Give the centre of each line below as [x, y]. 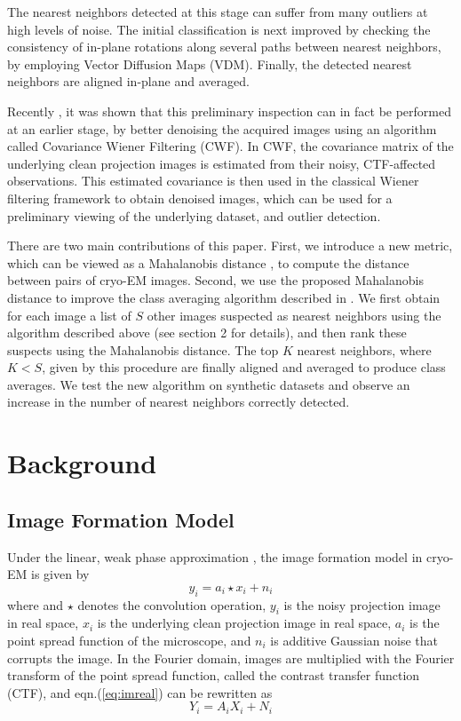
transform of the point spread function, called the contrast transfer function [214, 675]
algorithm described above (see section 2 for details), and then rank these [207, 333]
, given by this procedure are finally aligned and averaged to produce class [244, 367]
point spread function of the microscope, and [129, 641]
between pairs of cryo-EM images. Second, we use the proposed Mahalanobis [215, 280]
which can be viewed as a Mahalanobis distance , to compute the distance [208, 262]
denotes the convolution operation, [172, 604]
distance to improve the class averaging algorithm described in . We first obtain [224, 297]
